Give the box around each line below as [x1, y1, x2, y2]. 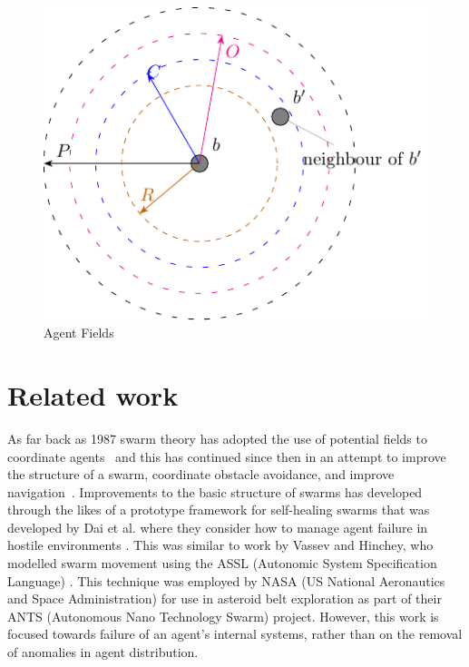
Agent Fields [44, 323, 114, 342]
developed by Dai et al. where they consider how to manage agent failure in [7, 517, 428, 536]
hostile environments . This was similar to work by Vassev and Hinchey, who [7, 535, 434, 554]
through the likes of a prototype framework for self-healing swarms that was [7, 500, 430, 519]
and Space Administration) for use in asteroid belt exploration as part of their [7, 589, 442, 608]
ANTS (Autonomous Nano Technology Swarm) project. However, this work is [7, 606, 439, 625]
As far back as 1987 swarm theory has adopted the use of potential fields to [7, 428, 427, 447]
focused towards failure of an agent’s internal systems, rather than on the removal [7, 624, 463, 643]
